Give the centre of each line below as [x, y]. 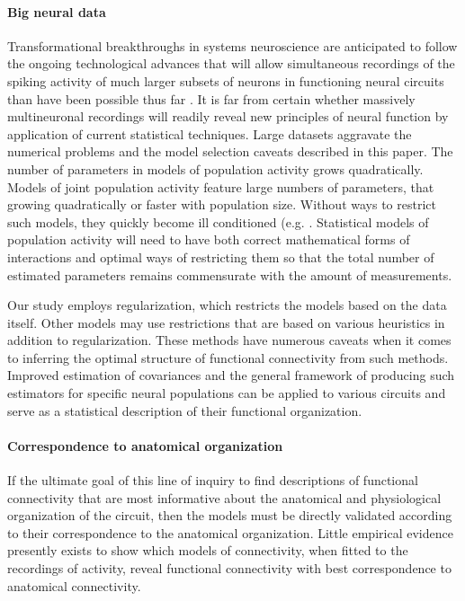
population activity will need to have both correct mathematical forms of [209, 239]
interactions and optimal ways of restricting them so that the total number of [221, 256]
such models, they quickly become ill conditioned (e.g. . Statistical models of [218, 221]
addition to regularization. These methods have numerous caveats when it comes [229, 340]
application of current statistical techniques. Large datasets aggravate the [210, 133]
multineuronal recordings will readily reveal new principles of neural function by [228, 116]
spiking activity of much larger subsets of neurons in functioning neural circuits [226, 80]
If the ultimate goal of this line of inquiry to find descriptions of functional [213, 480]
